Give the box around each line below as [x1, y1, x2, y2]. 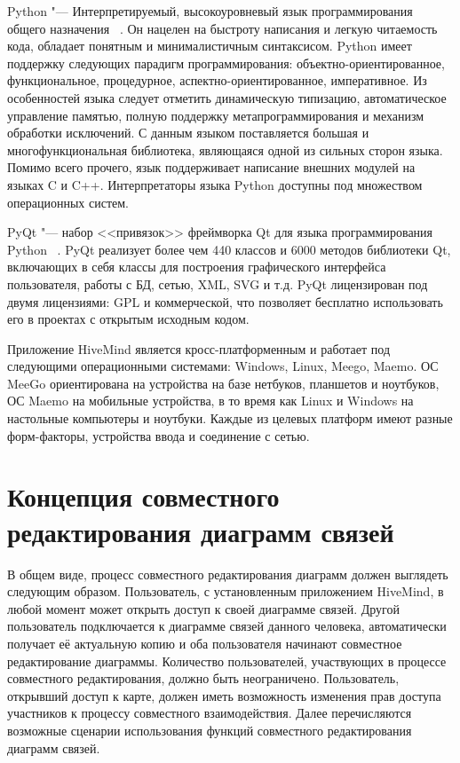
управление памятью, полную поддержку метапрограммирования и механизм [7, 106, 424, 124]
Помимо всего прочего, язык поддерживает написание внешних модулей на [7, 158, 416, 177]
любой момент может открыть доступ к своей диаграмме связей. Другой [7, 599, 400, 617]
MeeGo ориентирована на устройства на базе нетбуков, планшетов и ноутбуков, [7, 374, 440, 392]
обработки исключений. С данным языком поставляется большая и [7, 123, 369, 142]
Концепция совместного [7, 478, 280, 515]
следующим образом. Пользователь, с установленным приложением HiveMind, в [7, 582, 444, 601]
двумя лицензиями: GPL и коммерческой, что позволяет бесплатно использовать [7, 292, 443, 311]
